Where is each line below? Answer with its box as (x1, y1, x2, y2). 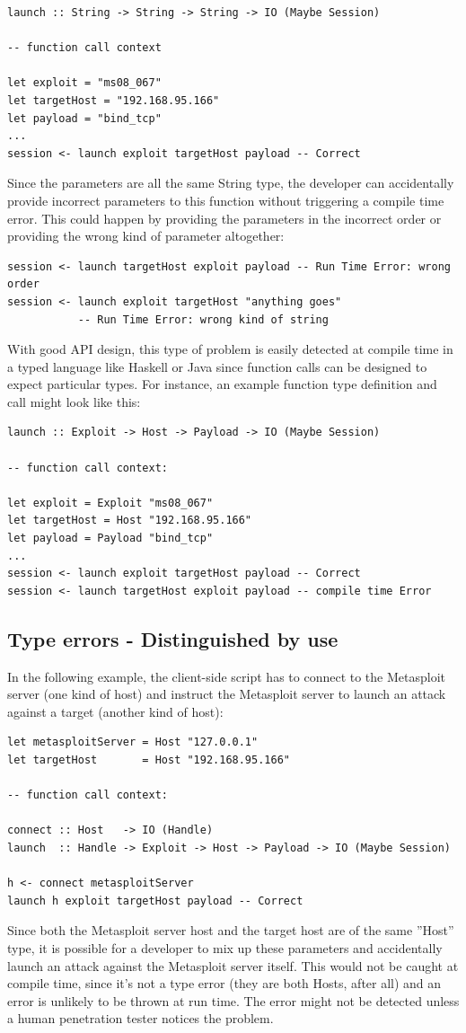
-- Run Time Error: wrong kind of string (77, 313, 329, 326)
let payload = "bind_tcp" (7, 111, 162, 125)
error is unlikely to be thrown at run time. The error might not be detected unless (7, 991, 460, 1010)
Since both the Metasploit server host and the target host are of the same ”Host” (7, 921, 454, 940)
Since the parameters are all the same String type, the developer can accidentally (7, 173, 454, 192)
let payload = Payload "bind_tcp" (7, 532, 214, 545)
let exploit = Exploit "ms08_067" (7, 496, 214, 509)
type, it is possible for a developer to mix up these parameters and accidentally (7, 938, 443, 957)
